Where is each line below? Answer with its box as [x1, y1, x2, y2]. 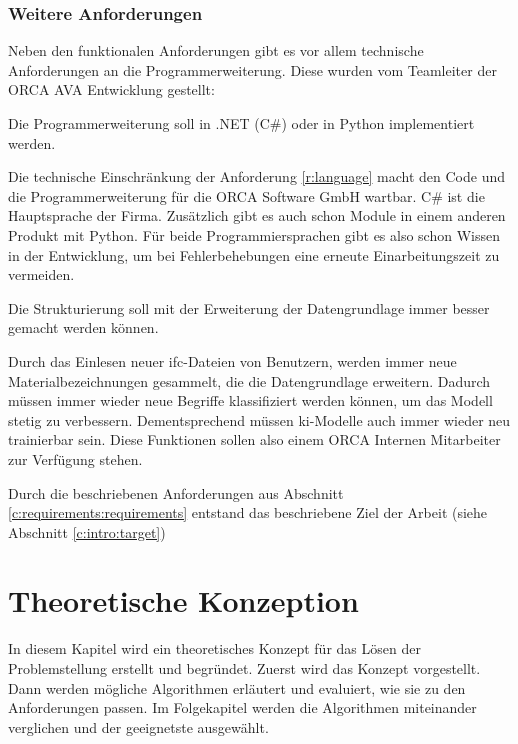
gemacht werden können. [8, 317, 159, 338]
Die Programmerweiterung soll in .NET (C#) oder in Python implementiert [8, 113, 475, 133]
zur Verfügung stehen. [8, 448, 143, 469]
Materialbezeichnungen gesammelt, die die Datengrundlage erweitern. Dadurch [8, 370, 491, 391]
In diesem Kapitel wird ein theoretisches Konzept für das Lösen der [8, 638, 421, 659]
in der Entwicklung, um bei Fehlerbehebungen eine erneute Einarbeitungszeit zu [8, 244, 500, 265]
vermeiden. [8, 264, 75, 285]
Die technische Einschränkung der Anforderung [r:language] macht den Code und [8, 166, 506, 187]
